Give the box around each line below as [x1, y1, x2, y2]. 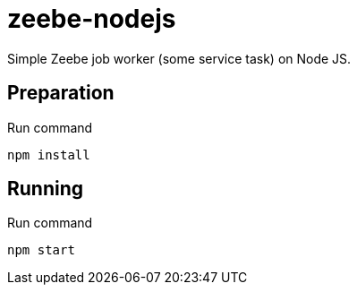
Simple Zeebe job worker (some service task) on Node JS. [7, 50, 352, 66]
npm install [7, 147, 90, 162]
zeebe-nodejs [7, 4, 176, 34]
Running [7, 177, 84, 201]
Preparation [7, 82, 115, 105]
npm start [7, 243, 75, 258]
